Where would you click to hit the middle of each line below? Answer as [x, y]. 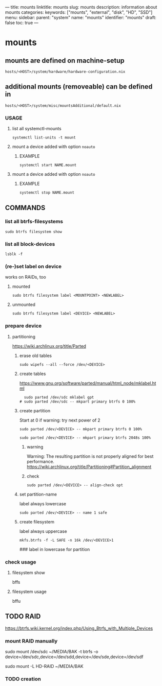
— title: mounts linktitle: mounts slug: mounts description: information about [81, 7]
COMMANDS [25, 208]
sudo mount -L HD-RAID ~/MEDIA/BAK [44, 666]
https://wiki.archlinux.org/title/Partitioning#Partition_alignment [89, 467]
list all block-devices [30, 244]
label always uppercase [43, 531]
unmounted [24, 305]
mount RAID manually [31, 641]
